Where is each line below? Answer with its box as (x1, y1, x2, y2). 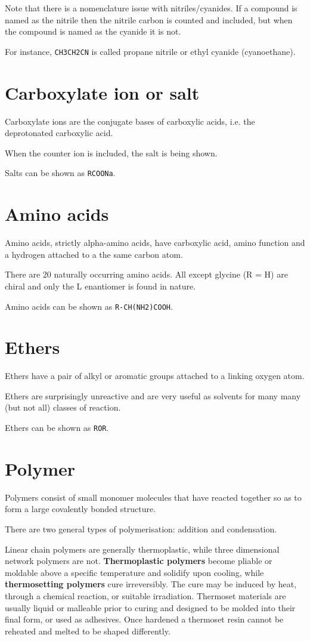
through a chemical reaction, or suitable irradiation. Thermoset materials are (5, 590, 286, 602)
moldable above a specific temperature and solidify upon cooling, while (5, 566, 264, 578)
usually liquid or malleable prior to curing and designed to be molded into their (5, 601, 296, 614)
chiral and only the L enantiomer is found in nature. (5, 279, 196, 292)
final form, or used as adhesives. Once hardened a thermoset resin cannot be (5, 613, 284, 625)
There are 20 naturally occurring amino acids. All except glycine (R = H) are (5, 268, 288, 281)
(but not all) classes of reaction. (5, 401, 121, 414)
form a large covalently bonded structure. (5, 503, 156, 515)
